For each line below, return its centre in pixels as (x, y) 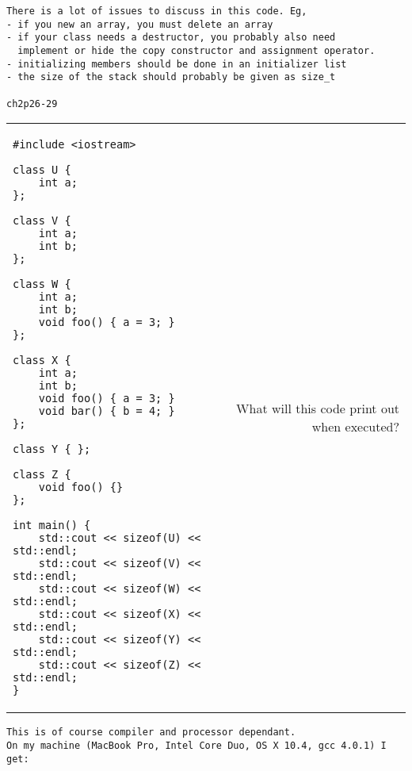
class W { (42, 284)
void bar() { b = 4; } (107, 411)
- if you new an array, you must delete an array (140, 24)
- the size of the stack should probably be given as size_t (171, 77)
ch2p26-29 (32, 104)
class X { (42, 361)
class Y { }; (52, 449)
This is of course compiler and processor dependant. (151, 733)
